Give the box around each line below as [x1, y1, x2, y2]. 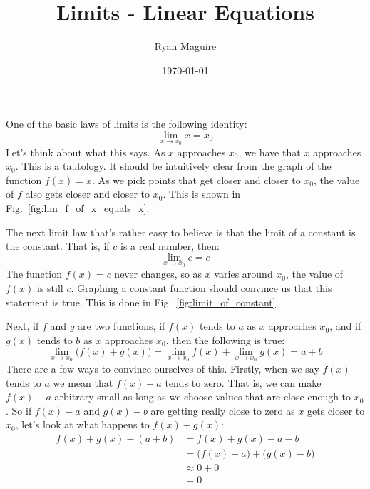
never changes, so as [114, 266, 202, 281]
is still [37, 280, 63, 295]
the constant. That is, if [6, 238, 110, 253]
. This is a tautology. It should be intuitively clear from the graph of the [15, 158, 332, 173]
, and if [329, 318, 361, 333]
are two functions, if [78, 318, 165, 333]
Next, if [6, 318, 39, 333]
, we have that [238, 144, 301, 159]
